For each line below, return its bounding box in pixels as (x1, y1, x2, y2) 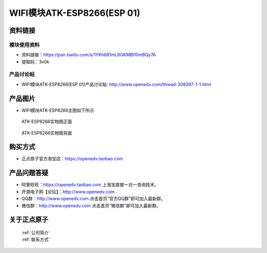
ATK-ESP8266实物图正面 (21, 119, 72, 125)
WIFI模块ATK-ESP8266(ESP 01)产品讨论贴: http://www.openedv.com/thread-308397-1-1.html (21, 81, 211, 87)
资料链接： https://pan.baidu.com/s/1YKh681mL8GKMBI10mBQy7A (21, 52, 156, 58)
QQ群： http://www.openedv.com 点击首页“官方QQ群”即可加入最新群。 (21, 196, 166, 202)
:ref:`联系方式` (21, 237, 50, 243)
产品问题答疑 (9, 169, 48, 177)
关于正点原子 (9, 215, 48, 224)
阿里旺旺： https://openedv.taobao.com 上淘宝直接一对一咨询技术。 (21, 182, 159, 188)
